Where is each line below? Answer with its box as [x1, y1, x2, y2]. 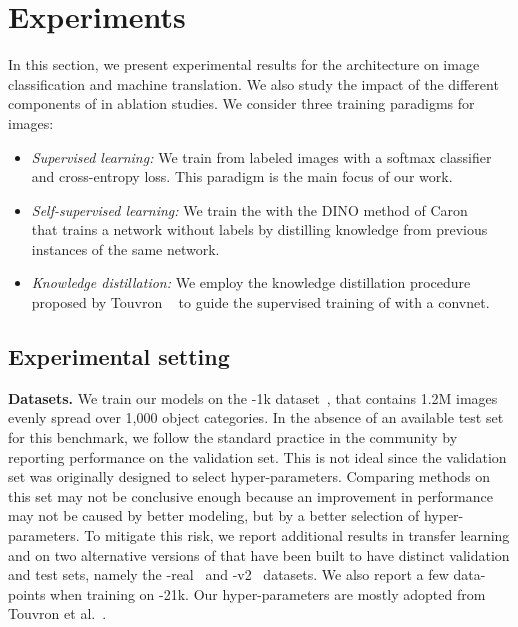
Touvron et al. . [8, 603, 107, 624]
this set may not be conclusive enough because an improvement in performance [8, 485, 493, 506]
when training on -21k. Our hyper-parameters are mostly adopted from [50, 583, 486, 604]
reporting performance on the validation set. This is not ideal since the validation [8, 446, 507, 467]
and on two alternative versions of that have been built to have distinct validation [8, 544, 510, 565]
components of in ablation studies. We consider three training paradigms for [8, 93, 475, 114]
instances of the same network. [31, 238, 220, 259]
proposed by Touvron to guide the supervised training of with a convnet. [31, 292, 490, 313]
